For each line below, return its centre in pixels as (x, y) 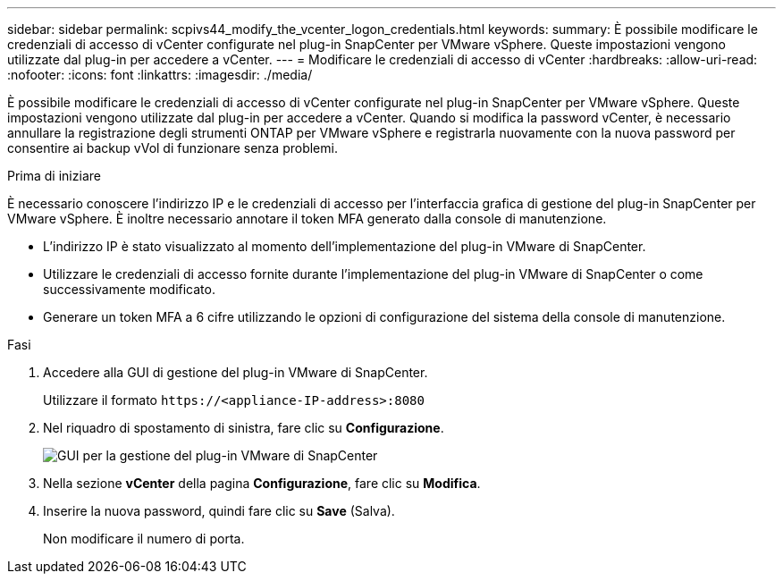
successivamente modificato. (129, 289)
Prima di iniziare (54, 176)
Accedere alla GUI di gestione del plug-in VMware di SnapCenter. (236, 372)
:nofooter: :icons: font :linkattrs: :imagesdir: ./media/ (160, 75)
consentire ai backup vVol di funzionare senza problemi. (173, 148)
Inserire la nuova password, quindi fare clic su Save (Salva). (219, 511)
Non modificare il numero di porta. (144, 539)
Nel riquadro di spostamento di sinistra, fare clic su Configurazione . (244, 428)
